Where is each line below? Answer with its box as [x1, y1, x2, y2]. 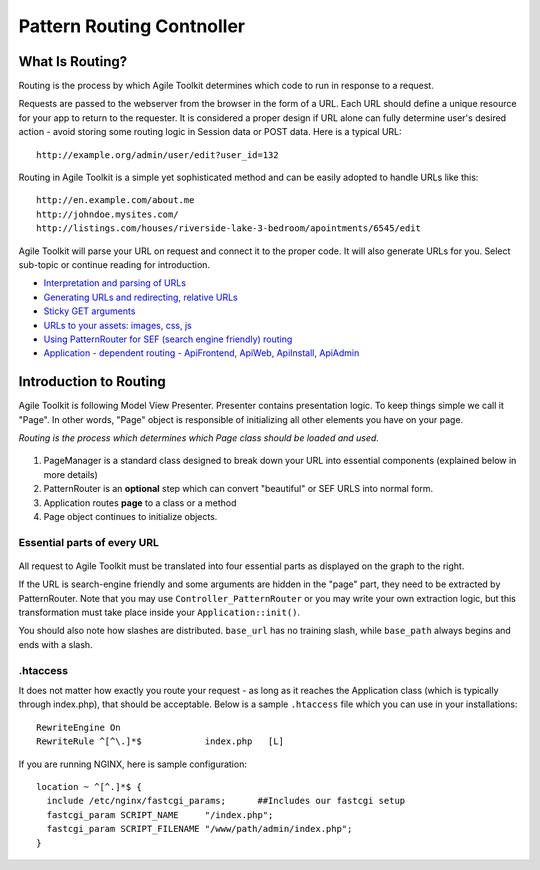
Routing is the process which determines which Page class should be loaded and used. [18, 432, 380, 444]
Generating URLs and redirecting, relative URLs [43, 291, 239, 303]
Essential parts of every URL [18, 535, 160, 549]
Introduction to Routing [18, 373, 167, 390]
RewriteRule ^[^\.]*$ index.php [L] [36, 736, 285, 747]
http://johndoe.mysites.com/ [36, 208, 179, 220]
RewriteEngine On [36, 721, 121, 733]
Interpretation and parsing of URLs [43, 277, 187, 289]
